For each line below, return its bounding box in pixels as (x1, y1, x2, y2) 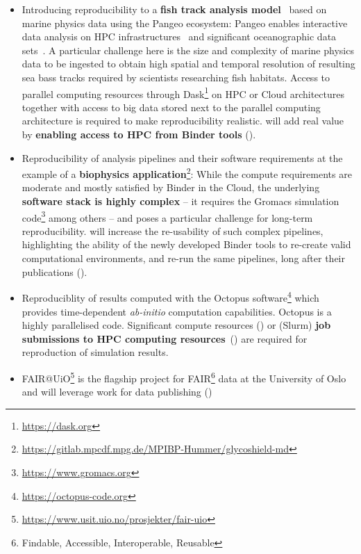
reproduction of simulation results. (22, 345, 169, 359)
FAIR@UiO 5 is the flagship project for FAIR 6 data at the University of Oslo (22, 368, 346, 385)
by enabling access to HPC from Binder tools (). (22, 127, 256, 141)
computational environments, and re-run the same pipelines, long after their (22, 251, 345, 266)
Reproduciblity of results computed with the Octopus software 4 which (22, 288, 319, 304)
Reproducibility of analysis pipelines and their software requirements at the (22, 150, 343, 165)
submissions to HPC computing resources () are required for (22, 331, 308, 345)
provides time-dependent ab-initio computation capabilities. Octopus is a (22, 304, 332, 318)
